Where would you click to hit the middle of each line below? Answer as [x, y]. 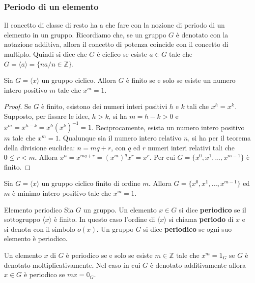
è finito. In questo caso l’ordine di [104, 219]
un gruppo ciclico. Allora [79, 80]
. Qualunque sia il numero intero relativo [120, 138]
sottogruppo [22, 219]
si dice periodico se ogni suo [187, 229]
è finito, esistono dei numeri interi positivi [104, 106]
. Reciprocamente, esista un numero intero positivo [168, 127]
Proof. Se [18, 106]
